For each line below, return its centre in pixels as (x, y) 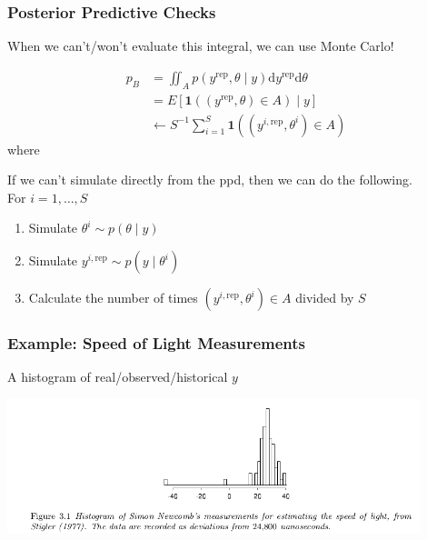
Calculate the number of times (113, 298)
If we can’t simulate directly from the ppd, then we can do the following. (210, 180)
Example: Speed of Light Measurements (157, 343)
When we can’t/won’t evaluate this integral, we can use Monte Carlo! (201, 46)
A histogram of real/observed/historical (118, 377)
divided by (325, 298)
